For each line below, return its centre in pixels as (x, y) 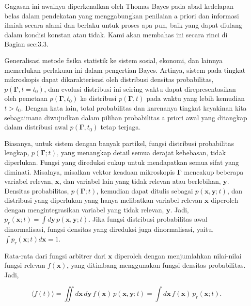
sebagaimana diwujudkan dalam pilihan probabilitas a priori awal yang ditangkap (126, 117)
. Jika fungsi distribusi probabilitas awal (148, 219)
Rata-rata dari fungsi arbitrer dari (55, 255)
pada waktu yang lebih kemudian (196, 98)
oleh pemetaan (26, 98)
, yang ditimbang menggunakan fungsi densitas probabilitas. (156, 265)
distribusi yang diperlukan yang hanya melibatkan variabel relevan (103, 200)
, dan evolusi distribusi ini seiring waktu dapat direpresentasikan (140, 89)
